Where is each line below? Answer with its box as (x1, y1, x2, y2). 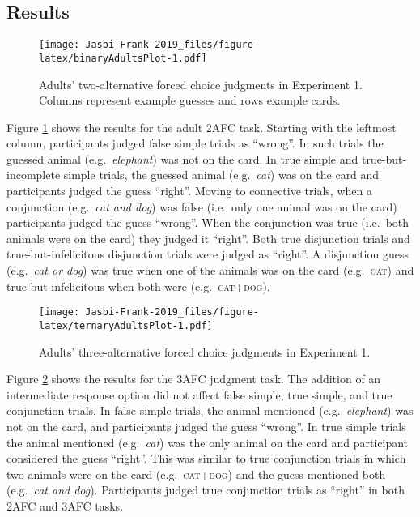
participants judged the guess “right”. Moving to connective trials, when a (6, 182, 372, 199)
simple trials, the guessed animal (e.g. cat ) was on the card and (63, 166, 380, 183)
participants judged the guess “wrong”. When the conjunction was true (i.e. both (6, 214, 409, 231)
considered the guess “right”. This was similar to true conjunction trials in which (6, 450, 406, 467)
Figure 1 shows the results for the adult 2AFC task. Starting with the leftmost (6, 118, 397, 135)
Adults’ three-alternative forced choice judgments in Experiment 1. (39, 343, 371, 360)
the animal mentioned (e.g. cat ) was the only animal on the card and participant (6, 434, 409, 451)
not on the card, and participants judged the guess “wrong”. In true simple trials (6, 417, 406, 434)
